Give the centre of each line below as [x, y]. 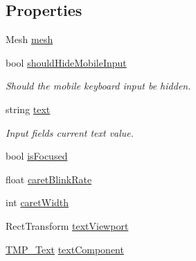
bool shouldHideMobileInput [66, 62]
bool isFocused [37, 156]
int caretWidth [37, 202]
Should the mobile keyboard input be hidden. [98, 86]
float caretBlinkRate [49, 179]
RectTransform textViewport [67, 225]
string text [28, 109]
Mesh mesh [29, 39]
